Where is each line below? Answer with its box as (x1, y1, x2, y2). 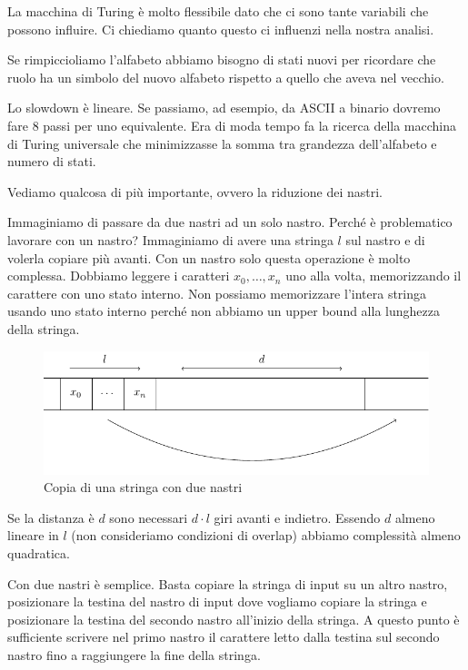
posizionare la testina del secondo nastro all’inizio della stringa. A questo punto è (7, 609, 460, 628)
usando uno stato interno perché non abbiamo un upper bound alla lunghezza (7, 301, 440, 320)
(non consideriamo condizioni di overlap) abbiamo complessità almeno (71, 526, 461, 545)
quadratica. (7, 544, 70, 563)
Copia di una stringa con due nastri (44, 478, 243, 497)
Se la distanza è (7, 507, 95, 527)
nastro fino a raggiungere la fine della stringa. (7, 645, 261, 664)
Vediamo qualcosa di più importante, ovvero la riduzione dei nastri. (7, 182, 383, 201)
